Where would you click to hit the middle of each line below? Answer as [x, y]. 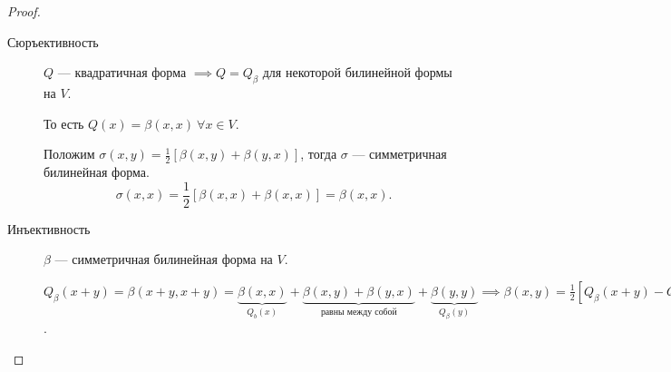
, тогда [319, 154]
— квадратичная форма [122, 72]
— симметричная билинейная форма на [164, 259]
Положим [69, 154]
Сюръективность [53, 41]
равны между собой [359, 312]
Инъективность [49, 228]
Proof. [24, 11]
